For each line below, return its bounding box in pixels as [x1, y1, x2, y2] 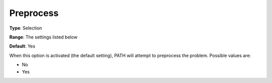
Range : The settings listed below [9, 34, 78, 40]
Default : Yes [9, 43, 35, 49]
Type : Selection [9, 25, 42, 31]
